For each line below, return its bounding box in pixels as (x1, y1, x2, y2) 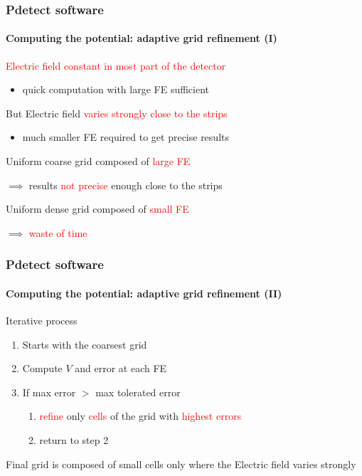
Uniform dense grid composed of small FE (6, 201, 189, 216)
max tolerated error (95, 384, 181, 399)
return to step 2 (39, 433, 109, 447)
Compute (22, 361, 63, 376)
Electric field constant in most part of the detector (6, 58, 226, 73)
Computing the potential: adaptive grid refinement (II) (6, 285, 282, 300)
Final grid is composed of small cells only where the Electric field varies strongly (6, 456, 356, 471)
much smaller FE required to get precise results (22, 129, 229, 144)
